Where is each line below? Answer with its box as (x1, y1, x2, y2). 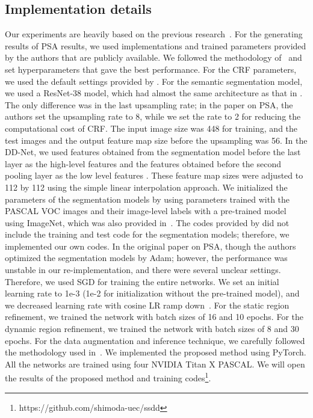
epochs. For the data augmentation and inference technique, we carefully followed (5, 334, 305, 346)
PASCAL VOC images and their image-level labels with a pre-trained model (5, 204, 287, 217)
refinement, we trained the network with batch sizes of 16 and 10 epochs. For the (5, 310, 303, 323)
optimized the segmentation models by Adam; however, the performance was (5, 251, 288, 264)
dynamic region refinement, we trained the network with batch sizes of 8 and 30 (5, 322, 299, 335)
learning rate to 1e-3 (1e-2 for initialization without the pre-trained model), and (5, 287, 300, 300)
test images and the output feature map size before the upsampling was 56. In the (5, 134, 308, 146)
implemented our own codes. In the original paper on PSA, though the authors (5, 239, 296, 252)
